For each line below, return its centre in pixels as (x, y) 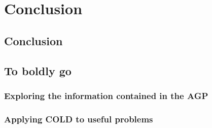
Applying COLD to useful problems (79, 119)
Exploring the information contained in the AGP (106, 95)
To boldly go (38, 70)
